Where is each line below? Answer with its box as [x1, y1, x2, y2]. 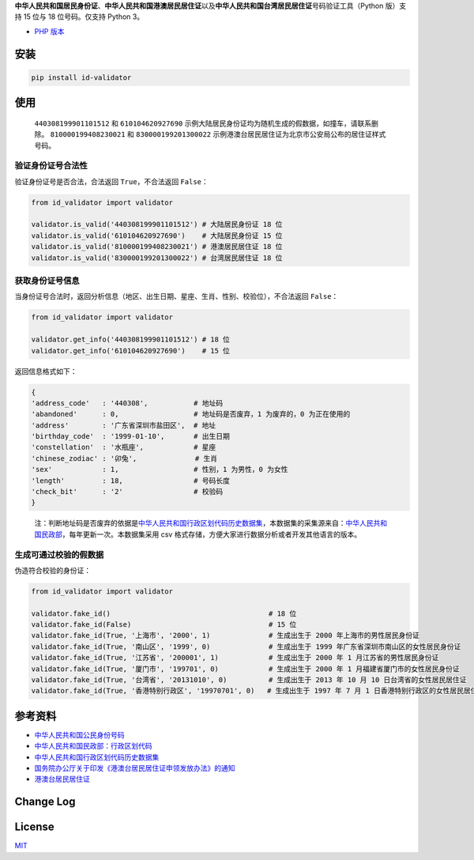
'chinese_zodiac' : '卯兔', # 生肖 [31, 454, 217, 462]
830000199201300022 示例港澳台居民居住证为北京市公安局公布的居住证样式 [135, 130, 386, 139]
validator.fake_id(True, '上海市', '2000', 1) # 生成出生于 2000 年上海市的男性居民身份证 [31, 631, 420, 640]
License [14, 820, 55, 834]
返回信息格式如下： [14, 366, 77, 375]
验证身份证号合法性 [14, 160, 88, 172]
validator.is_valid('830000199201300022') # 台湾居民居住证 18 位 [31, 253, 283, 262]
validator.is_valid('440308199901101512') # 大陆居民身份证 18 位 [31, 220, 283, 229]
